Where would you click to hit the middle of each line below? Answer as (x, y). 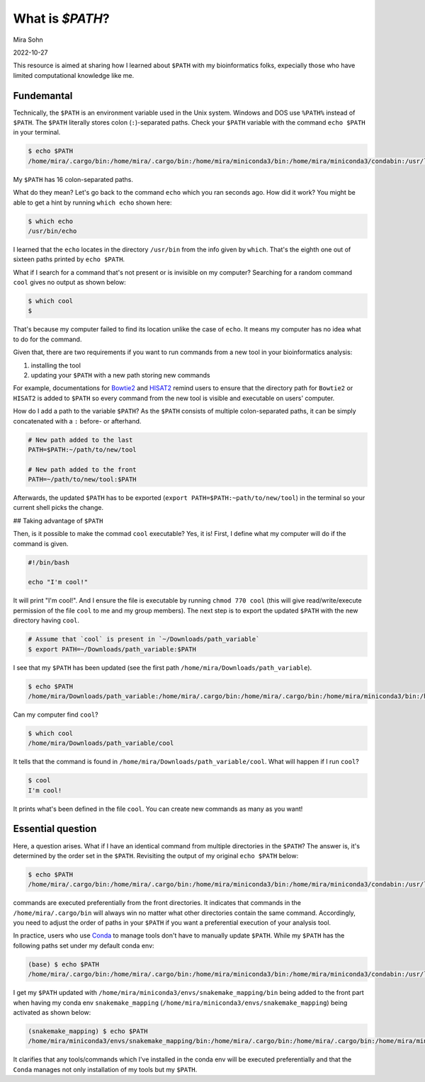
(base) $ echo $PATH (63, 964)
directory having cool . (46, 620)
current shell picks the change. (58, 508)
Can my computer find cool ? (56, 714)
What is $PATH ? (61, 18)
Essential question (55, 829)
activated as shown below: (52, 1012)
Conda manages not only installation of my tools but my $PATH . (105, 1069)
